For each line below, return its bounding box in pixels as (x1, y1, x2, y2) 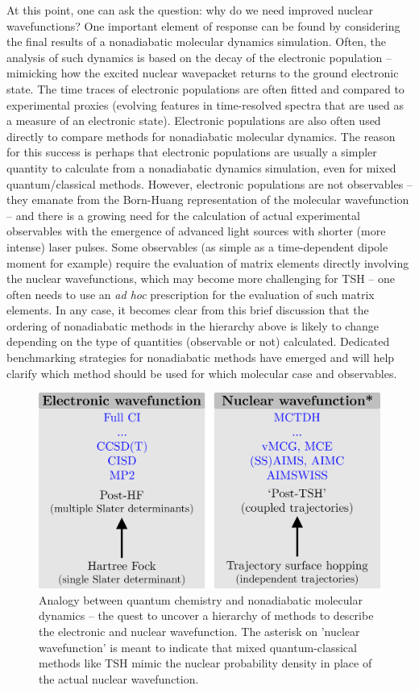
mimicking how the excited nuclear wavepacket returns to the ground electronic (6, 64, 399, 81)
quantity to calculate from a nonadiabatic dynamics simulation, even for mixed (6, 159, 396, 176)
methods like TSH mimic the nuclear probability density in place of (39, 655, 372, 671)
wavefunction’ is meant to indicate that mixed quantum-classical (39, 638, 357, 655)
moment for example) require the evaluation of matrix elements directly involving (6, 254, 409, 271)
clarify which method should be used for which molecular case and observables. (6, 364, 397, 381)
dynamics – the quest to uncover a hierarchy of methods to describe (39, 607, 374, 624)
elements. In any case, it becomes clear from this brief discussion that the (6, 301, 369, 318)
